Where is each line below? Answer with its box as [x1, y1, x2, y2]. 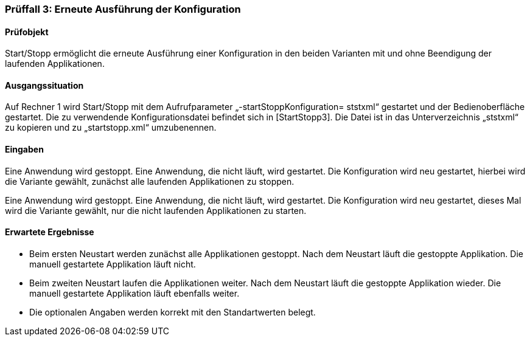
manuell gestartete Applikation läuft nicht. [29, 258, 196, 269]
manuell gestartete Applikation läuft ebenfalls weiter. [29, 288, 240, 298]
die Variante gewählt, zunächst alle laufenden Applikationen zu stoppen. [5, 176, 295, 187]
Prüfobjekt [5, 26, 49, 37]
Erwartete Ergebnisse [5, 227, 94, 238]
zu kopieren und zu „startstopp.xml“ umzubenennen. [5, 122, 217, 133]
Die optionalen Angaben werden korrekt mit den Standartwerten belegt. [29, 306, 316, 317]
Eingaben [5, 144, 44, 155]
